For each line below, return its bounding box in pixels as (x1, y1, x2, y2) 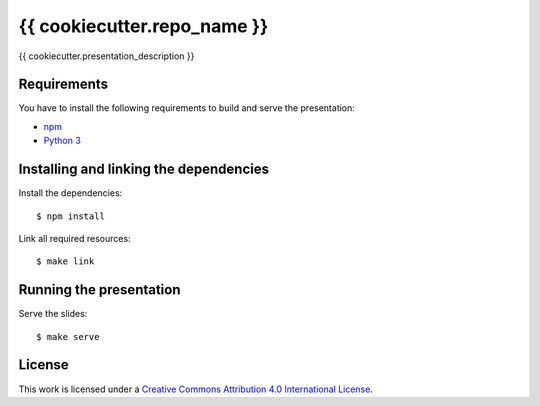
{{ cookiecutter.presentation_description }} (18, 50, 195, 62)
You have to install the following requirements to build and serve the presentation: (18, 102, 355, 114)
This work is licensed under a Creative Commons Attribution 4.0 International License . (18, 383, 374, 395)
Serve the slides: (18, 308, 88, 320)
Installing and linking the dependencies (18, 161, 270, 178)
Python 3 (43, 135, 82, 147)
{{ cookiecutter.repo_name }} (18, 15, 269, 37)
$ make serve (36, 331, 100, 342)
